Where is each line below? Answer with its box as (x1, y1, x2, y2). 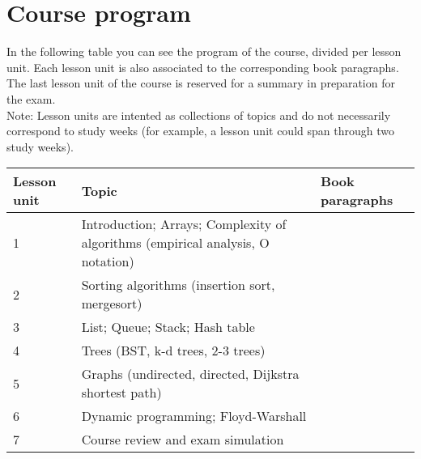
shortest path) (81, 383, 162, 402)
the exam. (6, 90, 56, 107)
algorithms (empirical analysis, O (81, 233, 270, 253)
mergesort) (81, 294, 142, 313)
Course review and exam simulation (81, 430, 284, 449)
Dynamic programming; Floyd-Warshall (81, 406, 307, 426)
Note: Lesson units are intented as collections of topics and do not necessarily (6, 106, 391, 123)
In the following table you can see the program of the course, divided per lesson (6, 43, 402, 60)
